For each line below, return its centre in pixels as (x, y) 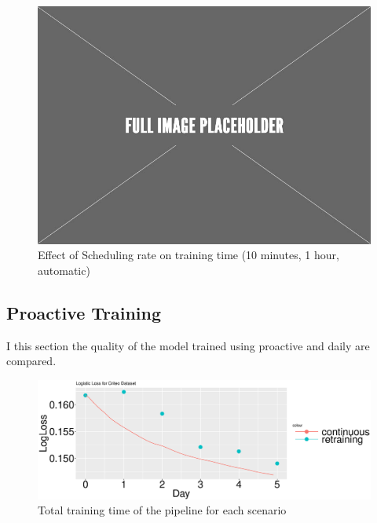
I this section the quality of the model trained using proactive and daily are (188, 345)
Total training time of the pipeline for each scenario (162, 510)
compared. (31, 361)
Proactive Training (84, 312)
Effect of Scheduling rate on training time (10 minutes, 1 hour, (188, 255)
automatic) (64, 270)
